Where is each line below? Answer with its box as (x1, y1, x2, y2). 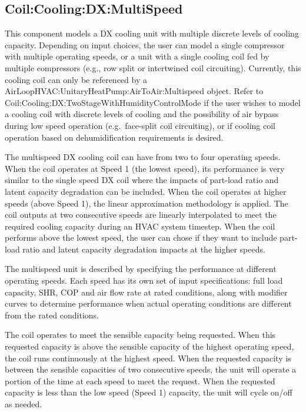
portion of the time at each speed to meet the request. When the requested (5, 374, 275, 387)
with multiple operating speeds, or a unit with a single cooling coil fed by (5, 50, 270, 62)
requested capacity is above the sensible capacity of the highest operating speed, (5, 340, 294, 353)
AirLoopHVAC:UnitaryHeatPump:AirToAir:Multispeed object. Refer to (5, 85, 264, 97)
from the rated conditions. (5, 308, 99, 321)
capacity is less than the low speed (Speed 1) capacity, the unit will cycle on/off (5, 386, 292, 398)
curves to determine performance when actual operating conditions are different (5, 297, 292, 310)
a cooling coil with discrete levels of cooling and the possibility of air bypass (5, 108, 279, 120)
